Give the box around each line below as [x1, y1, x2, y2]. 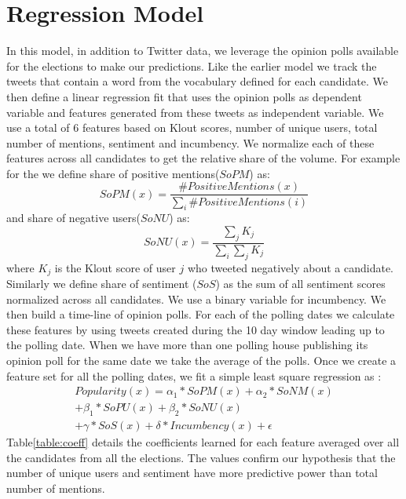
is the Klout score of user [54, 259, 176, 275]
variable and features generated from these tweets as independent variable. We [6, 104, 384, 120]
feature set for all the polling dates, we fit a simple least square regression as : [6, 367, 382, 384]
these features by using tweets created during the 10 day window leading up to [6, 321, 385, 337]
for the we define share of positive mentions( [6, 165, 220, 181]
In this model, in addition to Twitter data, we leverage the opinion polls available [6, 42, 399, 59]
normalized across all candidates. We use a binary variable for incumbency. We [6, 290, 386, 307]
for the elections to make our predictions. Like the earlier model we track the [6, 57, 377, 74]
